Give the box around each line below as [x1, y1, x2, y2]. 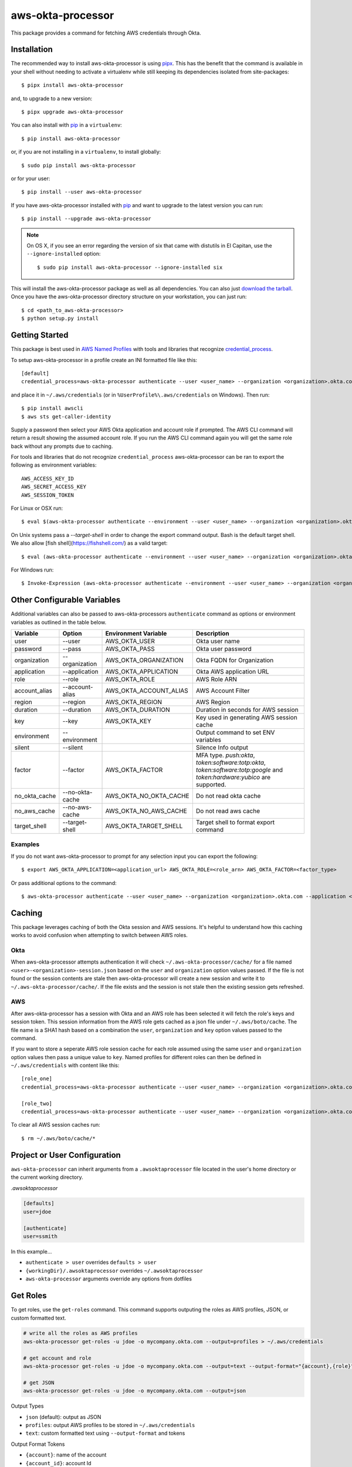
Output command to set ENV [195, 728, 275, 736]
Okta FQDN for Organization [195, 656, 274, 664]
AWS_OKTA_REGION [105, 698, 163, 707]
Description [195, 630, 229, 638]
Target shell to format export [195, 819, 275, 827]
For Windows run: [11, 566, 54, 573]
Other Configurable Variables [11, 595, 121, 605]
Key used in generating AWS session [195, 714, 297, 722]
